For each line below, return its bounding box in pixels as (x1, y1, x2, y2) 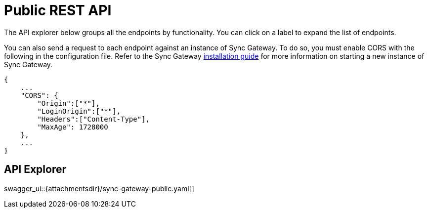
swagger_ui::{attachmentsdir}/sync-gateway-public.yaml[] (4, 184, 194, 193)
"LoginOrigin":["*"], (37, 107, 121, 115)
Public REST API (4, 2, 112, 19)
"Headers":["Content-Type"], (37, 115, 150, 123)
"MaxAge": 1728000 (37, 123, 108, 131)
